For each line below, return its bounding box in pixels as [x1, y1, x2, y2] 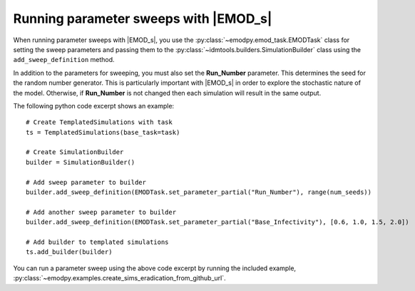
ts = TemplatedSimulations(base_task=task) [26, 128, 180, 136]
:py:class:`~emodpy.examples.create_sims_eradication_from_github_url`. [13, 274, 226, 282]
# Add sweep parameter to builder [26, 178, 146, 186]
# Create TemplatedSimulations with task [26, 118, 173, 126]
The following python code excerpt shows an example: [13, 101, 175, 110]
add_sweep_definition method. [13, 56, 115, 64]
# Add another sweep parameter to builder [26, 208, 177, 216]
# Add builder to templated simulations [26, 238, 169, 246]
